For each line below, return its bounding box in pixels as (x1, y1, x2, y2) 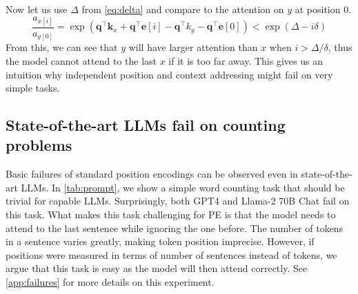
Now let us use (6, 2, 68, 16)
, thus (328, 40, 352, 54)
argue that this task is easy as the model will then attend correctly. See (6, 261, 308, 275)
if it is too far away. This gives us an (168, 53, 323, 67)
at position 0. (295, 2, 352, 16)
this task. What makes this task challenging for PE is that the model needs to (6, 207, 336, 222)
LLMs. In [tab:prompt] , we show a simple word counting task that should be (21, 180, 345, 194)
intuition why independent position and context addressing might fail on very (6, 67, 333, 81)
